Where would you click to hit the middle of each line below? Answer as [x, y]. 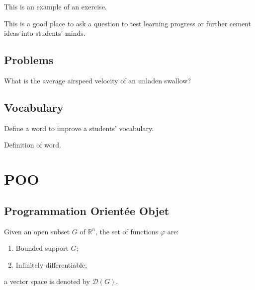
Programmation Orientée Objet [87, 210]
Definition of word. [33, 145]
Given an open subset [37, 231]
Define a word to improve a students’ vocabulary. [79, 128]
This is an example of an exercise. [55, 6]
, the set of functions [127, 231]
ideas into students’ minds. [45, 33]
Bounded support [42, 248]
